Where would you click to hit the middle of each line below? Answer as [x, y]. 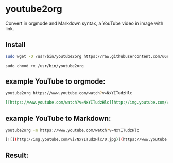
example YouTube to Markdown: [58, 118]
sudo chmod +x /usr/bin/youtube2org [45, 66]
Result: [17, 156]
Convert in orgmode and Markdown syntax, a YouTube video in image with [84, 23]
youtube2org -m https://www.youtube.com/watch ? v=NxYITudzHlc [72, 130]
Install [15, 45]
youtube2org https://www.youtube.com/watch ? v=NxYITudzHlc [69, 93]
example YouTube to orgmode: [55, 82]
